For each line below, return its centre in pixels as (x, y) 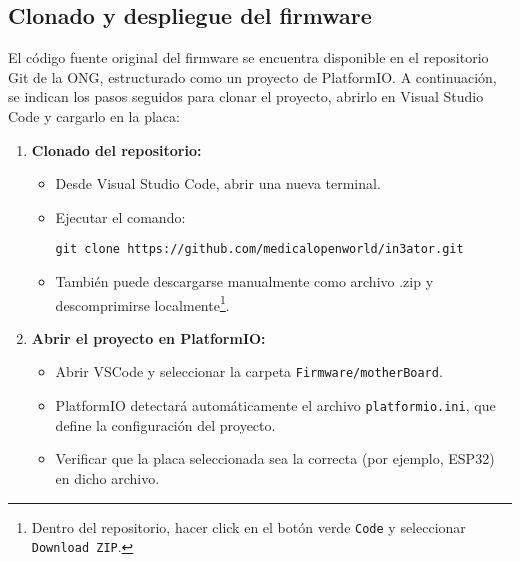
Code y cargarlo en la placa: (94, 115)
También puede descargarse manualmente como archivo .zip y (244, 281)
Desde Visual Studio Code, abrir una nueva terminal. (218, 183)
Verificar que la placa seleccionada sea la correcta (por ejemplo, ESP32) (275, 458)
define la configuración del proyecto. (165, 424)
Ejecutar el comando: (120, 216)
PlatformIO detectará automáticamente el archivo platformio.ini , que (275, 405)
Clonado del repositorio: (116, 149)
